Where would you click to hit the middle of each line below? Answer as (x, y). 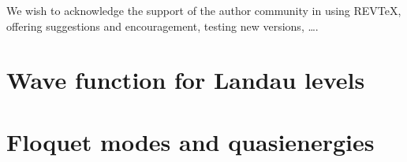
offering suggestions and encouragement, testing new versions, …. (162, 26)
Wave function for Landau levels (186, 80)
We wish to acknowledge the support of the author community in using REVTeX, (204, 10)
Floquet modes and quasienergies (190, 141)
